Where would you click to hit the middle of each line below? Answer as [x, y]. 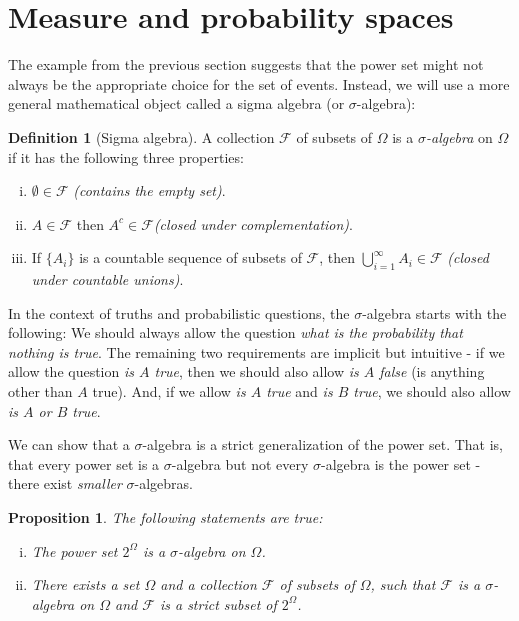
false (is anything [432, 371]
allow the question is [71, 371]
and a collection [208, 584]
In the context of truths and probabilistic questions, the [179, 312]
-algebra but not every [240, 463]
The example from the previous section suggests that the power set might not [246, 64]
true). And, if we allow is [169, 391]
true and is [299, 391]
